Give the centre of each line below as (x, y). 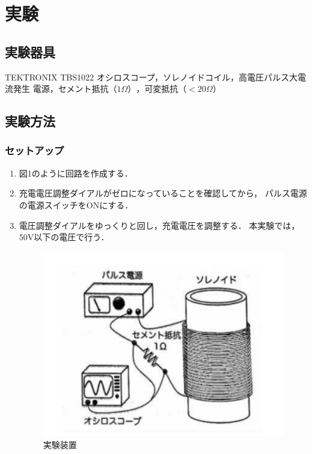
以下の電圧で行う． (72, 237)
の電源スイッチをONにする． (76, 204)
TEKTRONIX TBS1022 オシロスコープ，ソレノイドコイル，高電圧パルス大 (151, 77)
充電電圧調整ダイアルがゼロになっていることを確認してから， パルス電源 (163, 193)
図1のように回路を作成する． (76, 173)
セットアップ (35, 150)
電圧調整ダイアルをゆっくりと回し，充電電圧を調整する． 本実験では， (159, 225)
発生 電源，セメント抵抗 (61, 89)
